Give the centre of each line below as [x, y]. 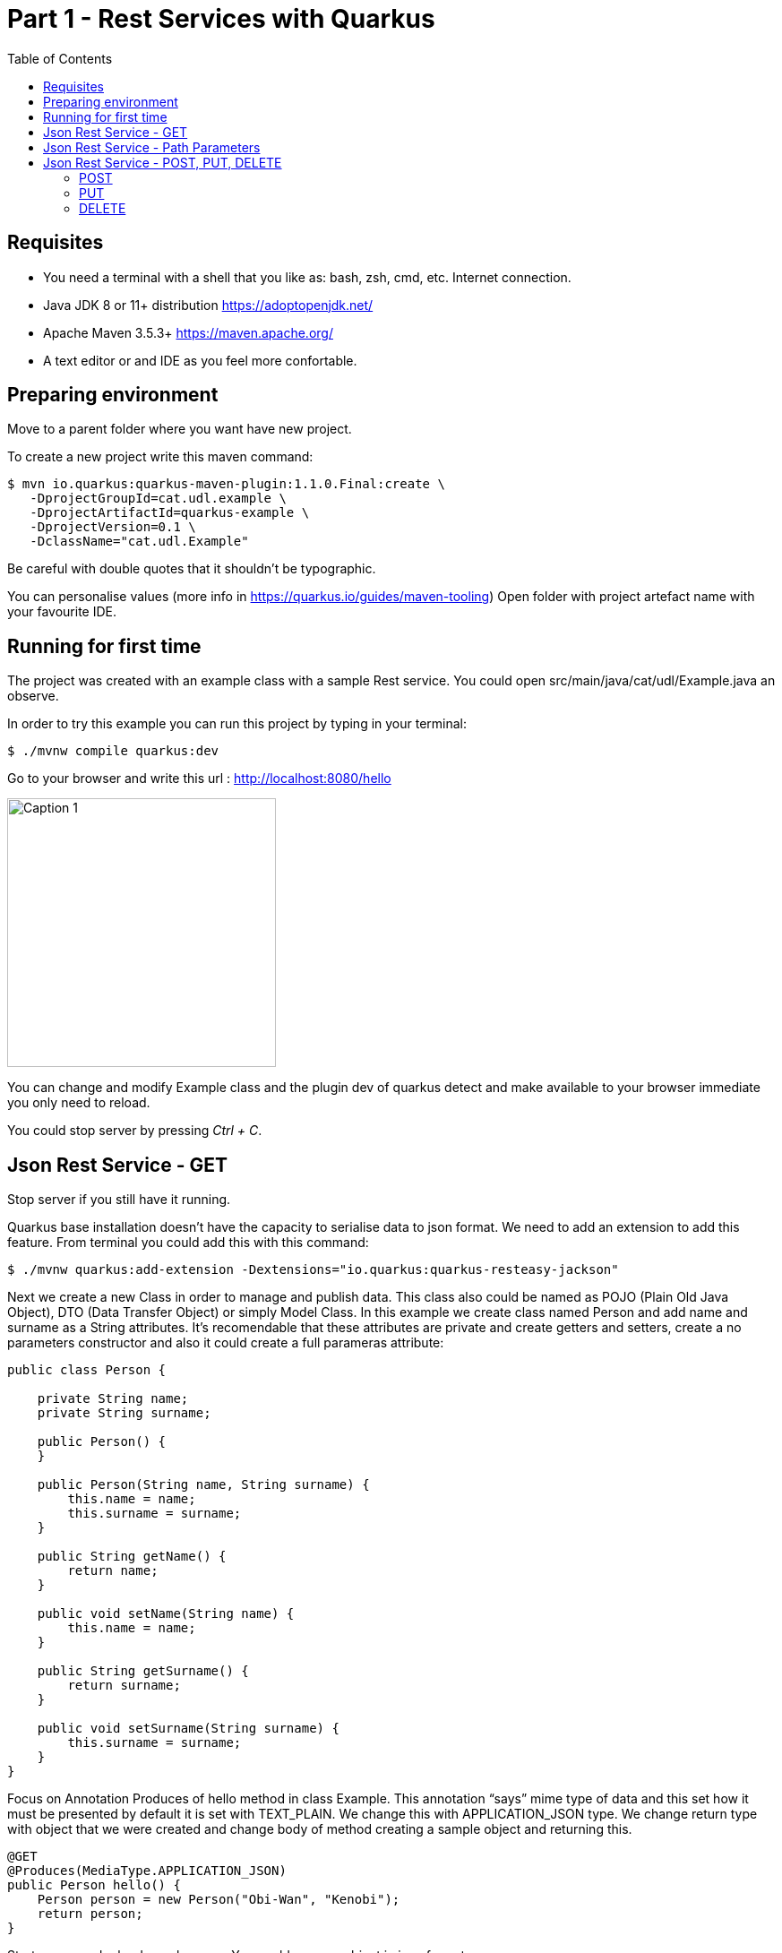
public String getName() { [132, 1557]
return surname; [124, 1686]
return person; [90, 1914]
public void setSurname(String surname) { [188, 1729]
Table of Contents [60, 58]
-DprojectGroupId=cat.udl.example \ [158, 499]
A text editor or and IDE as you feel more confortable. [200, 360]
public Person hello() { [94, 1885]
